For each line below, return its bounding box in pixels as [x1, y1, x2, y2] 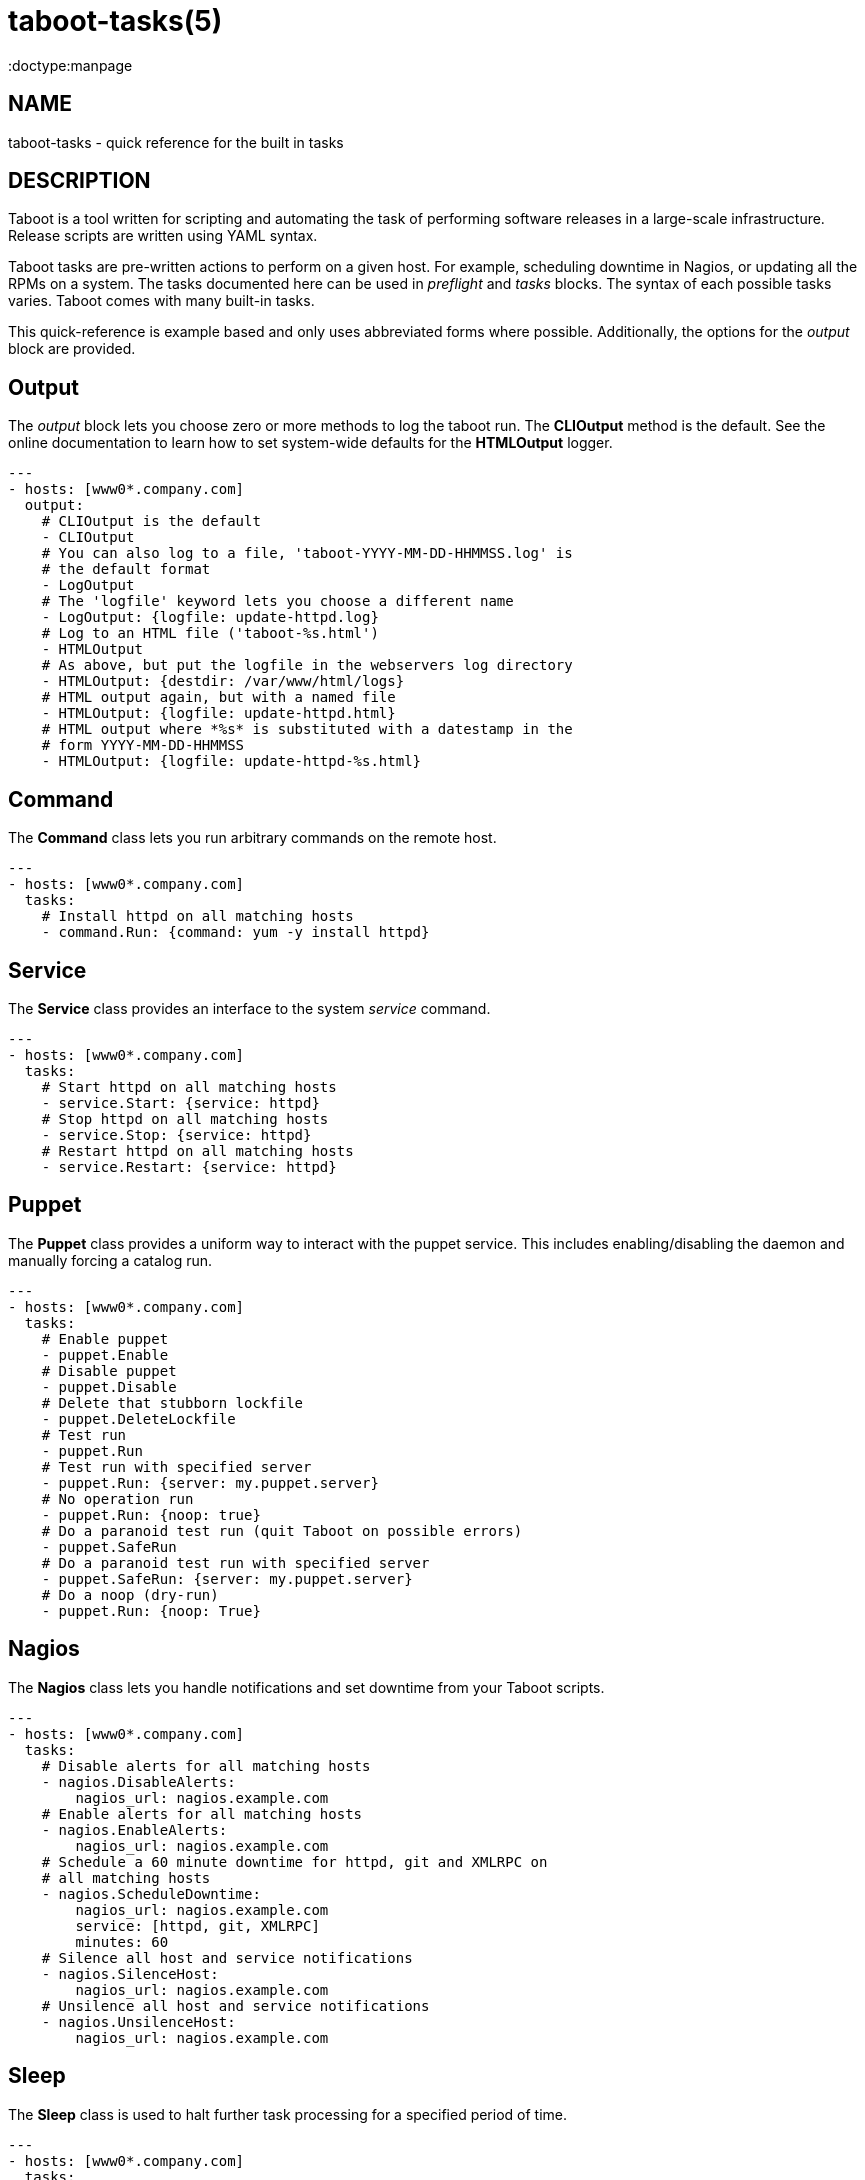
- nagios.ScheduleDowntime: [41, 1885, 261, 1902]
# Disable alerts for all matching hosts [41, 1757, 371, 1774]
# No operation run [41, 1490, 194, 1507]
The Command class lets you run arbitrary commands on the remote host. [8, 829, 497, 847]
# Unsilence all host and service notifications [41, 1997, 430, 2014]
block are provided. [8, 340, 136, 358]
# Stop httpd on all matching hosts [41, 1110, 329, 1127]
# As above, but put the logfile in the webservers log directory [41, 657, 573, 674]
